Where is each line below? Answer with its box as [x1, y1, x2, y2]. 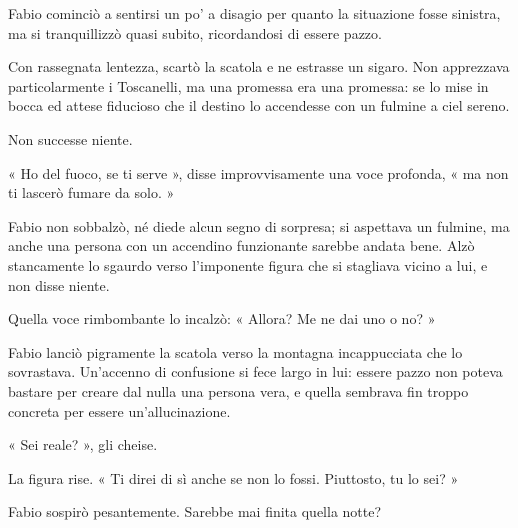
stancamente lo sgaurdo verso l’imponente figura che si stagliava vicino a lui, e [8, 254, 488, 275]
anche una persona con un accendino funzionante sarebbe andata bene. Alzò [8, 235, 475, 256]
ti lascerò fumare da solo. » [8, 182, 175, 203]
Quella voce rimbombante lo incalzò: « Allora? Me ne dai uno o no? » [8, 308, 436, 329]
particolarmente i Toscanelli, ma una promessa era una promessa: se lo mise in [8, 75, 489, 96]
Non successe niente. [8, 128, 133, 149]
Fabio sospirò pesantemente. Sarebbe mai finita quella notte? [8, 501, 382, 522]
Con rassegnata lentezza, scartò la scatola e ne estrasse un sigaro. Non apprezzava [8, 56, 510, 77]
